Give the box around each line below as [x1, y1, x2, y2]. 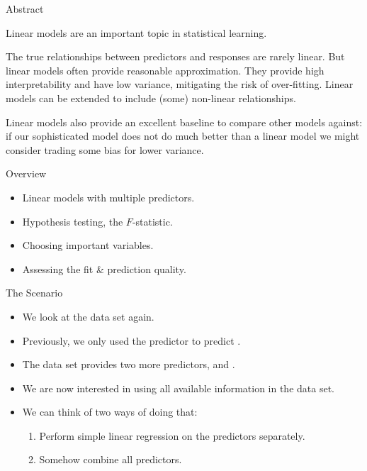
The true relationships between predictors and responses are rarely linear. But [6, 49, 345, 64]
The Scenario [6, 285, 63, 300]
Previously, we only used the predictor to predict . [22, 333, 241, 348]
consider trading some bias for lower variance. [6, 142, 204, 157]
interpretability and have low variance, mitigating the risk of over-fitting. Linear [6, 77, 354, 92]
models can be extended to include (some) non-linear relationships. [6, 90, 296, 105]
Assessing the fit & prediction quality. [22, 261, 186, 276]
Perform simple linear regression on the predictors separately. [39, 428, 305, 443]
